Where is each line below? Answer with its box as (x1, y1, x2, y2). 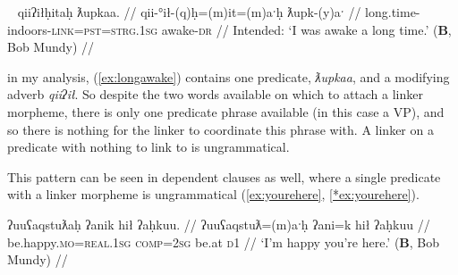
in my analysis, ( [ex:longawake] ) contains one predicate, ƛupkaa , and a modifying (7, 67, 450, 86)
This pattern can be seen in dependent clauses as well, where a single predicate (7, 167, 441, 186)
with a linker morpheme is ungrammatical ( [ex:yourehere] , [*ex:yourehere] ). (7, 185, 420, 204)
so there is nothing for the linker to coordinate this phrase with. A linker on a (7, 120, 434, 138)
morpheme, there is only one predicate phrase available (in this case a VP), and (7, 102, 445, 121)
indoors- (7, 20, 52, 38)
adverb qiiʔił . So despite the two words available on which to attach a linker (7, 85, 423, 104)
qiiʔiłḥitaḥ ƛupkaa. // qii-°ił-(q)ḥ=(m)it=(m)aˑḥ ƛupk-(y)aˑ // (17, 3, 361, 21)
